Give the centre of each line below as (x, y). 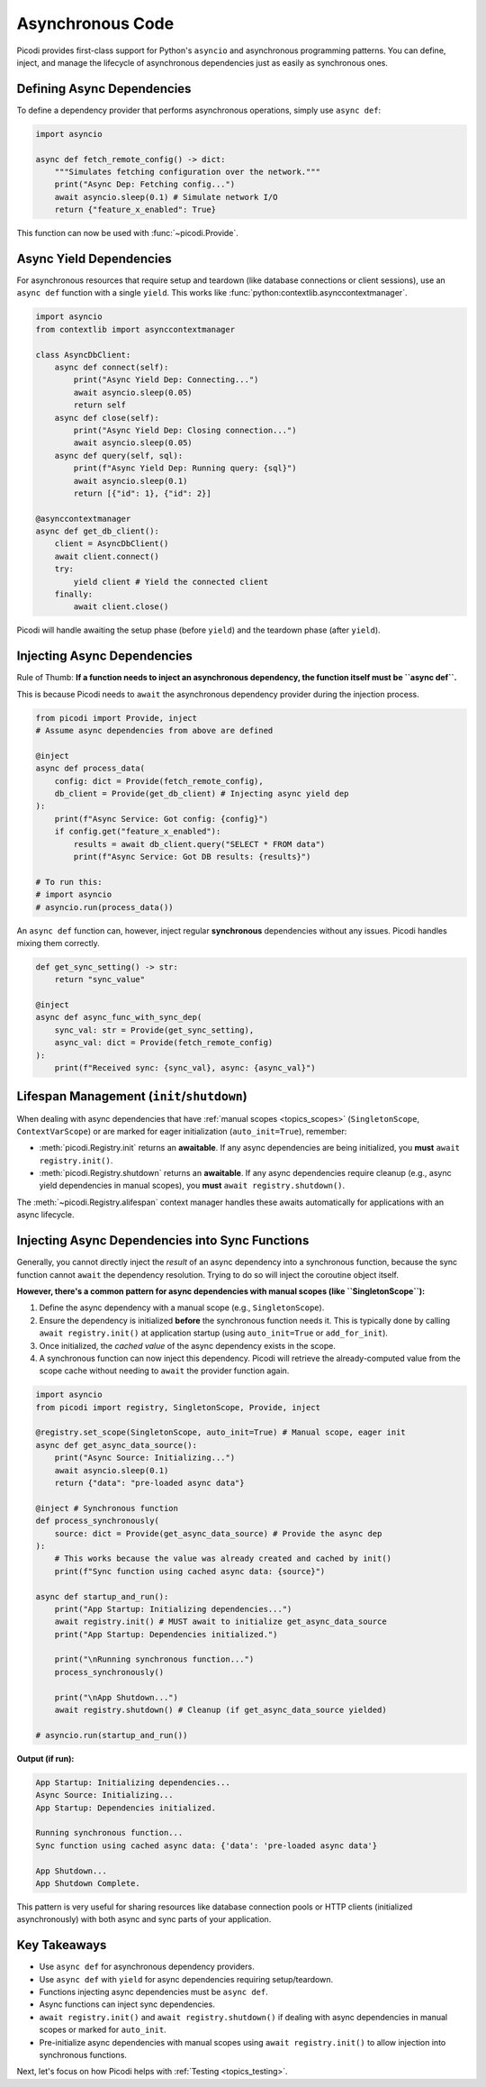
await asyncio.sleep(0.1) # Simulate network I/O (166, 197)
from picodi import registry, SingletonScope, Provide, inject (178, 1407)
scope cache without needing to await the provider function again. (164, 1371)
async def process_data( (90, 769)
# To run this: (69, 882)
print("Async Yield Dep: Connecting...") (166, 380)
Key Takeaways (62, 1945)
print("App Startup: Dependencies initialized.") (166, 1634)
